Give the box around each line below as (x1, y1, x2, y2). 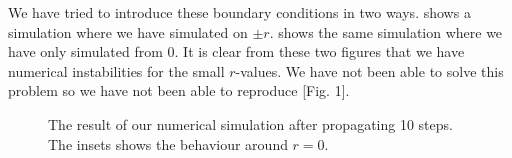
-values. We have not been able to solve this (235, 60, 504, 81)
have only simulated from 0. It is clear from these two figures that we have (8, 41, 465, 62)
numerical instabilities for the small (8, 60, 225, 81)
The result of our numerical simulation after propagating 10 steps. (48, 113, 453, 134)
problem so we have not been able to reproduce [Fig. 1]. (8, 80, 350, 101)
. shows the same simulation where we (269, 21, 503, 42)
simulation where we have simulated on (8, 21, 248, 42)
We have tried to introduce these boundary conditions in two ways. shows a (8, 2, 471, 22)
